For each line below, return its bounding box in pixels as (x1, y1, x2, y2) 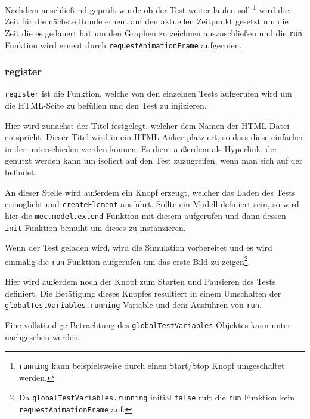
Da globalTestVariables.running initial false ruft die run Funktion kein (18, 391, 295, 403)
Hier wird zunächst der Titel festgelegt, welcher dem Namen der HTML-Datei (5, 119, 290, 131)
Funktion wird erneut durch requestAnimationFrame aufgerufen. (5, 38, 242, 51)
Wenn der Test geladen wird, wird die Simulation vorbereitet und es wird (5, 241, 272, 254)
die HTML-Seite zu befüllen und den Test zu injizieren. (5, 99, 207, 112)
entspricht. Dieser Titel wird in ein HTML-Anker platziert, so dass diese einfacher (5, 131, 304, 143)
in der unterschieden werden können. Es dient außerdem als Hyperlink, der (5, 142, 278, 155)
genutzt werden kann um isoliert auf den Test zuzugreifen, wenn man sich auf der (5, 154, 303, 167)
